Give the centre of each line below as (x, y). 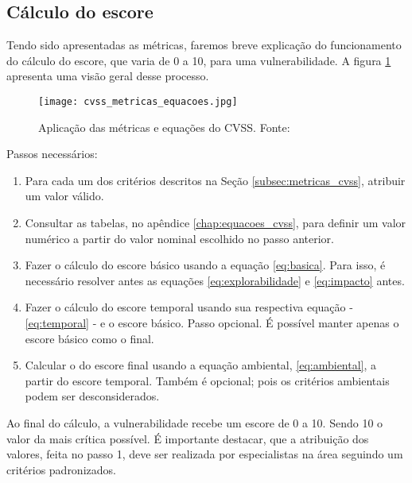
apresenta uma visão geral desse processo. (108, 76)
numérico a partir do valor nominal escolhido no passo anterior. (180, 238)
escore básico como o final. (89, 338)
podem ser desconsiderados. (92, 396)
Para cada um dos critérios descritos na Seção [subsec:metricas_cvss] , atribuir (215, 180)
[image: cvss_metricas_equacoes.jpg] (138, 101)
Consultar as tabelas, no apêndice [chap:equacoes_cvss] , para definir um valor (216, 223)
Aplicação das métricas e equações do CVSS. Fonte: (164, 127)
